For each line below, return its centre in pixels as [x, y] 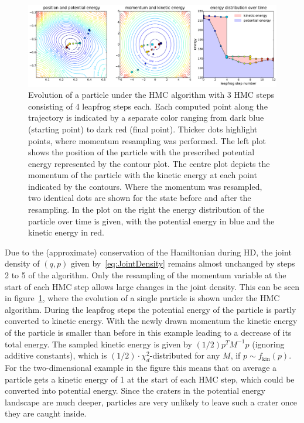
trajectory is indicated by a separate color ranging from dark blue [146, 117]
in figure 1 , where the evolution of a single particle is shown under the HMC [142, 298]
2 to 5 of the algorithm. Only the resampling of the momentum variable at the [146, 275]
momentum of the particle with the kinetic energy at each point [143, 175]
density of [22, 263]
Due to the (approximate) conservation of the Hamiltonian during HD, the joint [148, 252]
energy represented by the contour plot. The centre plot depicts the [149, 163]
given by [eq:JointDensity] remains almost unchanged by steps [183, 263]
